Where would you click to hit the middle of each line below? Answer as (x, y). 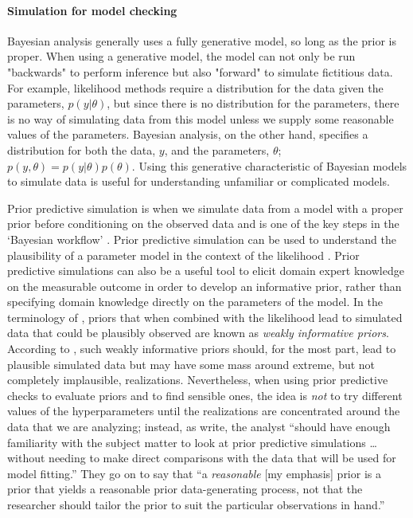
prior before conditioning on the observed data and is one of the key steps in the (203, 224)
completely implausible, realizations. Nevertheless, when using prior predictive (198, 380)
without (26, 458)
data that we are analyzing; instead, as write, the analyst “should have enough (199, 427)
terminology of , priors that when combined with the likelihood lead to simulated (205, 317)
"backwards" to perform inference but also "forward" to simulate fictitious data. (200, 71)
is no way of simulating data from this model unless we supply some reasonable (201, 118)
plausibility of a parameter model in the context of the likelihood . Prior (183, 255)
